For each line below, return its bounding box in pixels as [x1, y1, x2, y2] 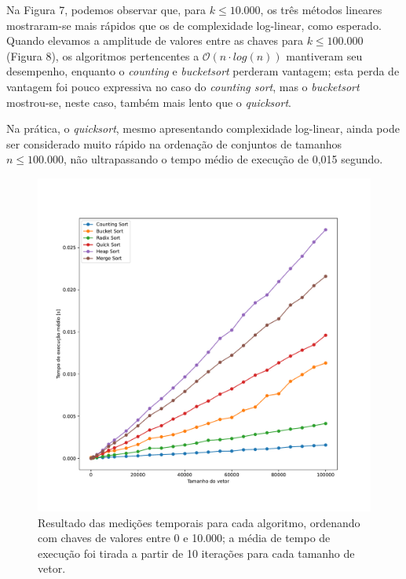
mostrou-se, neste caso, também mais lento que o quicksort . [6, 93, 291, 110]
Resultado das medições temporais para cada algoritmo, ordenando [38, 514, 360, 530]
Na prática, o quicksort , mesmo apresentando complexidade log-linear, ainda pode [6, 120, 400, 137]
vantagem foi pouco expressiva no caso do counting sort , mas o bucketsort [6, 78, 360, 94]
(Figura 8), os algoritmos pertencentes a [6, 47, 199, 64]
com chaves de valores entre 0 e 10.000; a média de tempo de [38, 530, 331, 546]
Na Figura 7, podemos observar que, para [6, 2, 207, 17]
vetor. [38, 560, 66, 577]
